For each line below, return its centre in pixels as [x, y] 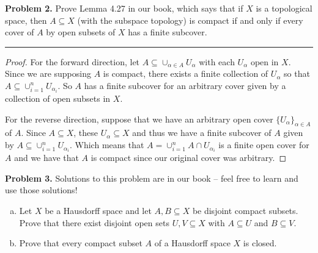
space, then [26, 20]
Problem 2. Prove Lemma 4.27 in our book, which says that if [124, 8]
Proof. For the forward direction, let [72, 61]
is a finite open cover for [264, 145]
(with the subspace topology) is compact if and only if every [190, 20]
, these [86, 133]
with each [217, 61]
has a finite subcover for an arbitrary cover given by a [185, 85]
